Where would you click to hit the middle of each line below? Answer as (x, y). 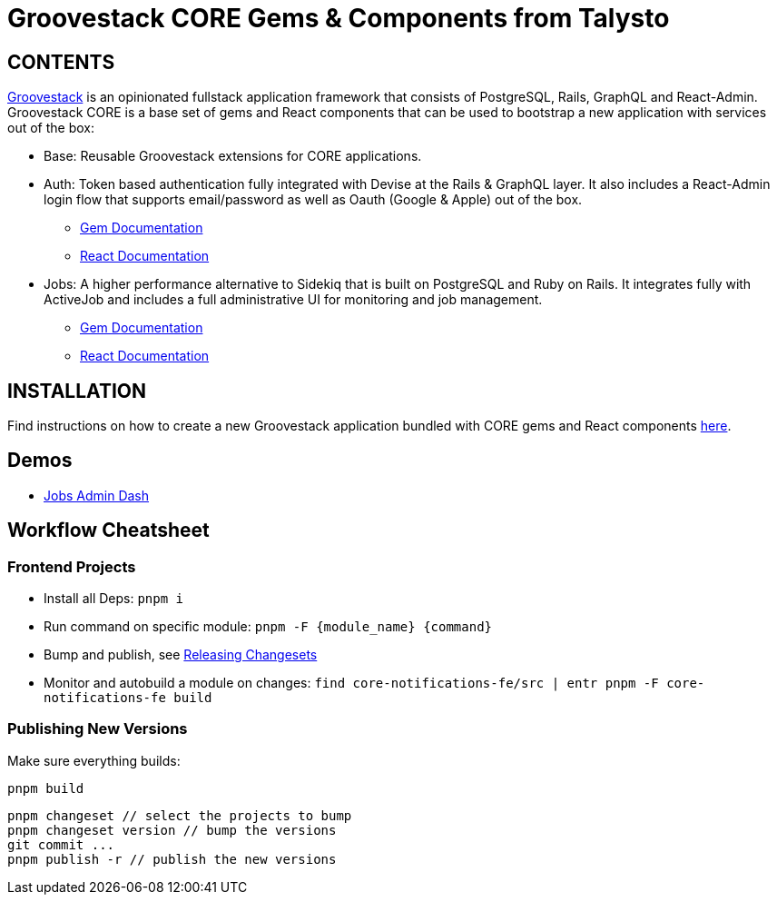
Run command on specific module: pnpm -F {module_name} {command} (268, 627)
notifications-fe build (128, 698)
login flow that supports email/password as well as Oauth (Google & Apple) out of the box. (313, 200)
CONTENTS (61, 62)
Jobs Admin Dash (97, 495)
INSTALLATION (77, 391)
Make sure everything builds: (94, 760)
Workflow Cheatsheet (108, 530)
